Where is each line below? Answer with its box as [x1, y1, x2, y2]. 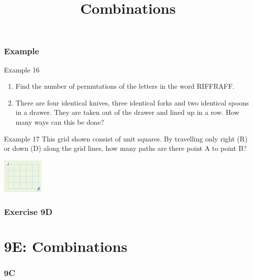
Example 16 [4, 64, 40, 74]
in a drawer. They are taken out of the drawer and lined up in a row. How [15, 107, 239, 117]
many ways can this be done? [15, 117, 104, 127]
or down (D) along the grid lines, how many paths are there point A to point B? [4, 143, 247, 153]
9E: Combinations [4, 236, 127, 256]
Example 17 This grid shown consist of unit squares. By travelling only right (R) [4, 133, 248, 143]
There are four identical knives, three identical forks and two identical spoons [15, 97, 249, 107]
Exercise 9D [4, 205, 53, 217]
